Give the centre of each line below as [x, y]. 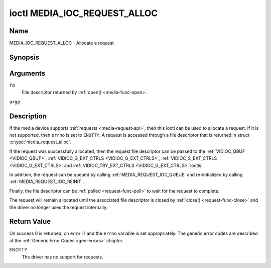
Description [28, 116]
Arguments [27, 73]
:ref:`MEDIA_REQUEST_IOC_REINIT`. [47, 182]
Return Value [30, 221]
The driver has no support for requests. [62, 257]
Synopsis [24, 57]
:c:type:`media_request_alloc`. [40, 142]
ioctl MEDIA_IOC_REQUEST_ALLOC [84, 13]
